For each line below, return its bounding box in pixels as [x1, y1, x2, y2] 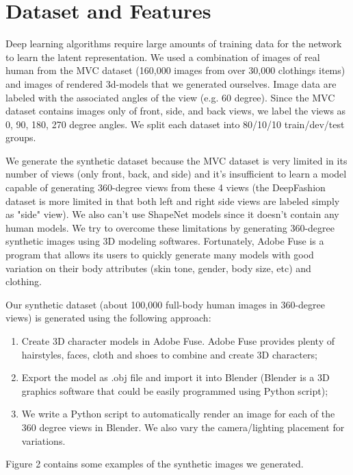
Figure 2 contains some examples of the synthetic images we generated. [5, 456, 304, 471]
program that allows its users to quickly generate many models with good [5, 247, 314, 262]
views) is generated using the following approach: [5, 310, 211, 325]
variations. [21, 433, 66, 448]
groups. [5, 130, 36, 145]
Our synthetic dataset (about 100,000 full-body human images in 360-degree [5, 297, 325, 311]
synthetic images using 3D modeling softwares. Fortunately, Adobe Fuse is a [5, 234, 324, 248]
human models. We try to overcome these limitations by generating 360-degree [5, 220, 335, 234]
